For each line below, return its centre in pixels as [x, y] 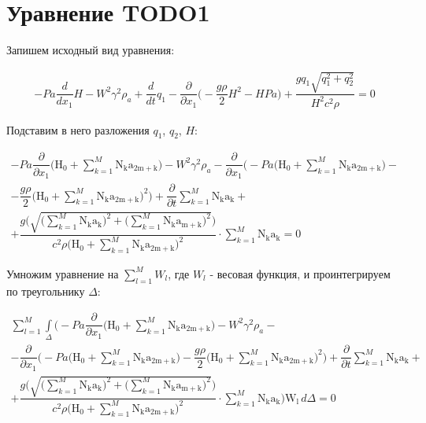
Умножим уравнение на [63, 273]
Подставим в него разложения [78, 129]
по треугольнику [46, 291]
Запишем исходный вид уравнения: [91, 50]
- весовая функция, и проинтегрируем [300, 273]
